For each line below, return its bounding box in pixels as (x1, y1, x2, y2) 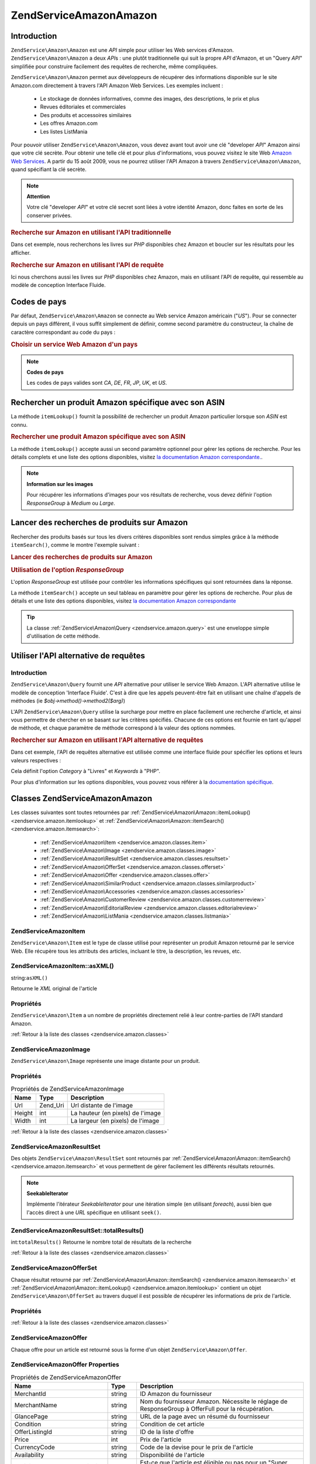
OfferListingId (14, 1428, 53, 1436)
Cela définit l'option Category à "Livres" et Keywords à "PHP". (11, 768, 160, 775)
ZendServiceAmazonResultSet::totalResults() (11, 1226, 144, 1234)
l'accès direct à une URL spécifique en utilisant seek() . (26, 1209, 162, 1216)
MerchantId (14, 1390, 46, 1398)
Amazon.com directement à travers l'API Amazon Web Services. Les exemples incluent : (11, 82, 224, 89)
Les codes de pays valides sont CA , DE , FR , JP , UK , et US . (26, 379, 167, 386)
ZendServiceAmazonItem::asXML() (11, 962, 114, 970)
